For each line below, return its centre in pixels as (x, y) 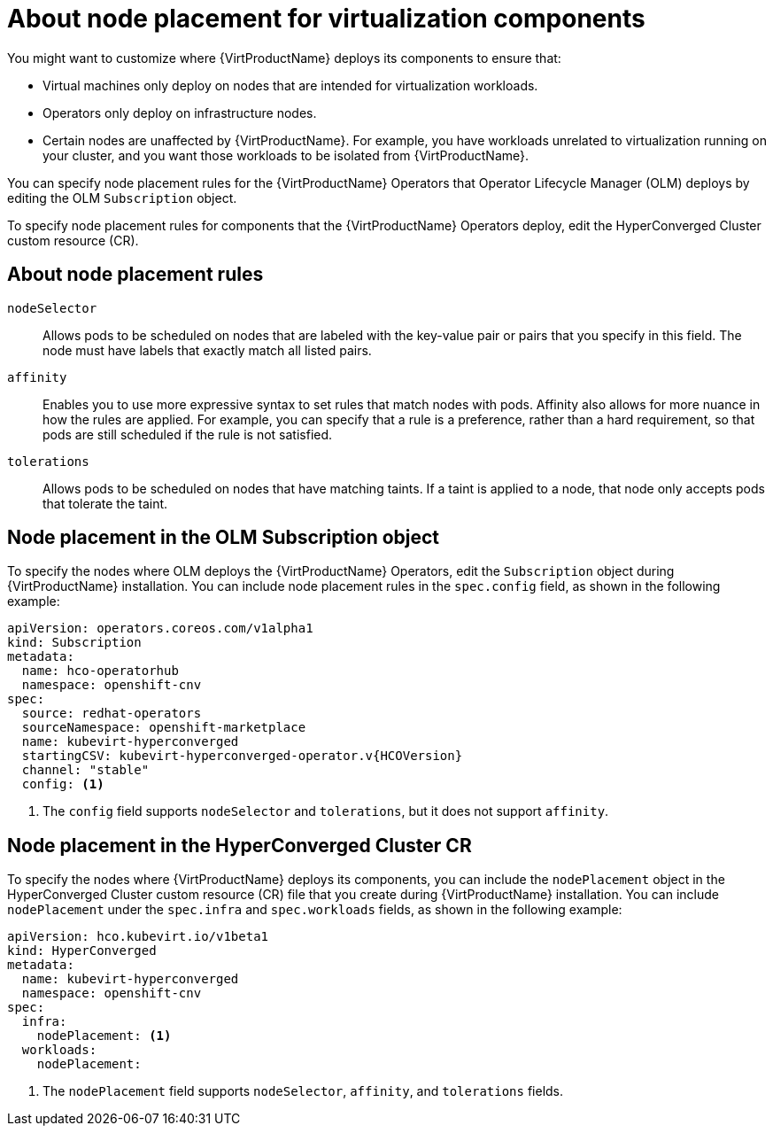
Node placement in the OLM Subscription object (224, 538)
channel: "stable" (85, 770)
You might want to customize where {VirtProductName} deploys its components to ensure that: (284, 58)
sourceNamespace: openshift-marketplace (164, 728)
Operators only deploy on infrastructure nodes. (180, 113)
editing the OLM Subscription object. (122, 198)
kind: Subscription (74, 643)
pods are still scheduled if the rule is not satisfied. (188, 434)
